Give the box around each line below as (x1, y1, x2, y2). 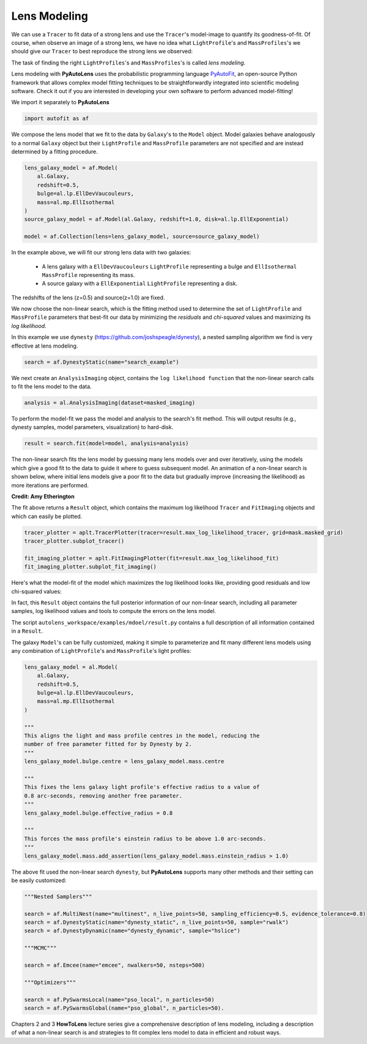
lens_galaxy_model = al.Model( (24, 663, 119, 671)
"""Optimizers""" (24, 978, 76, 986)
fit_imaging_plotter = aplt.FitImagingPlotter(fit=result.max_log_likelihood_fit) (24, 555, 280, 562)
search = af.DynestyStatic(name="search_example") (24, 359, 180, 365)
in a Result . (11, 627, 43, 634)
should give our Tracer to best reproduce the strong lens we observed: (11, 48, 193, 55)
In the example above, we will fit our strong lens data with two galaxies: (11, 249, 191, 256)
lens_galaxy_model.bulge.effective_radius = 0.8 (24, 809, 173, 817)
